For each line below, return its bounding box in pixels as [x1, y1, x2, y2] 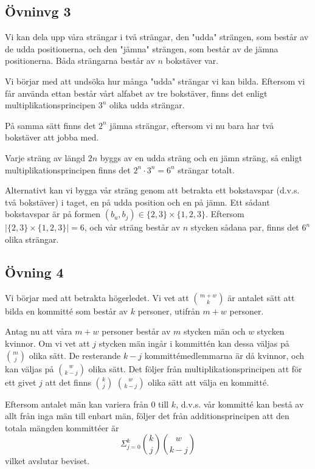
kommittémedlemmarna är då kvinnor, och [144, 349, 305, 361]
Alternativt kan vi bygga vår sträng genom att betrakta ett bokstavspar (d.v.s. [5, 184, 300, 196]
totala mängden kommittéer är [5, 421, 119, 434]
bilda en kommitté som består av [5, 304, 128, 317]
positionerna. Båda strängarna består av [5, 54, 155, 67]
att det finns [45, 375, 91, 388]
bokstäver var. [165, 54, 219, 67]
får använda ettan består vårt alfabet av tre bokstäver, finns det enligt [5, 86, 268, 99]
